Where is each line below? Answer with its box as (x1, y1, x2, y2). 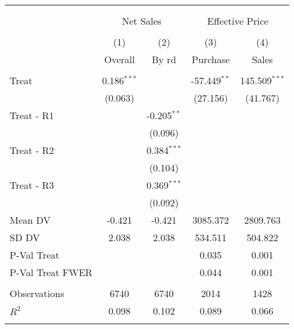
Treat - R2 (10, 143, 54, 157)
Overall (104, 52, 135, 66)
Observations (10, 286, 64, 300)
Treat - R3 (10, 178, 54, 192)
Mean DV (10, 213, 51, 227)
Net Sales (122, 14, 161, 28)
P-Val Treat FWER (10, 265, 93, 279)
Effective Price (207, 14, 269, 28)
